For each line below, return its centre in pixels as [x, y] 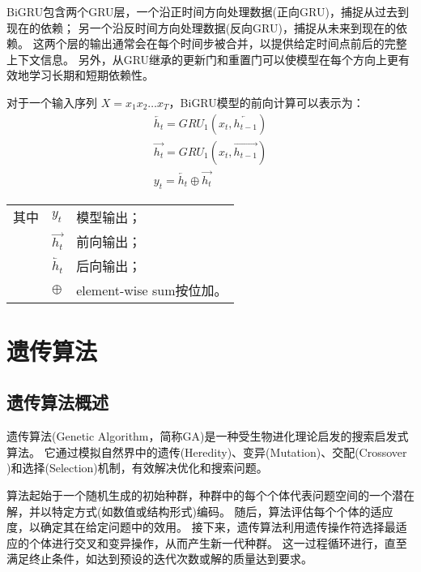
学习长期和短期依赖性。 [91, 75]
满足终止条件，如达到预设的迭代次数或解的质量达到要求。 [159, 559]
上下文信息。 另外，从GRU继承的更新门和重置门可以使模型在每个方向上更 [203, 59]
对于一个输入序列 [52, 102]
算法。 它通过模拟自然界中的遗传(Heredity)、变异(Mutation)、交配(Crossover [207, 452]
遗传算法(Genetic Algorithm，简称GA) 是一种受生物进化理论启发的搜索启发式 [208, 436]
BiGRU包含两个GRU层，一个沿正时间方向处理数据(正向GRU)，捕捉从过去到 [208, 11]
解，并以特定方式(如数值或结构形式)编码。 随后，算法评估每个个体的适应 [200, 511]
